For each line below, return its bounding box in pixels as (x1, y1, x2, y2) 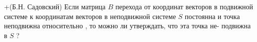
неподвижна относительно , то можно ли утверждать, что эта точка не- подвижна (4, 21, 251, 31)
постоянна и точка (184, 11, 240, 21)
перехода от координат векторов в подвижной (115, 1, 254, 11)
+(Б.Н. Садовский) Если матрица (4, 1, 106, 11)
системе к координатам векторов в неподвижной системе (4, 11, 176, 21)
